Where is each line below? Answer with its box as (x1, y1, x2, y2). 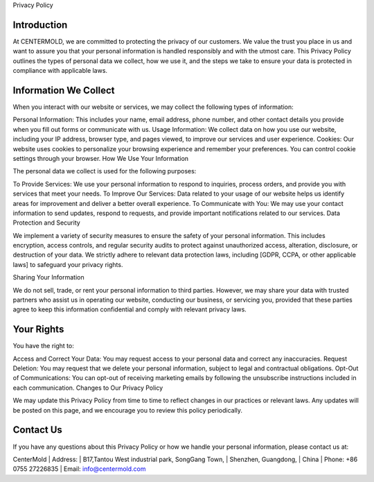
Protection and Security (12, 218, 81, 227)
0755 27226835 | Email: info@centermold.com (12, 465, 146, 473)
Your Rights (12, 323, 64, 336)
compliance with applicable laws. (12, 67, 107, 75)
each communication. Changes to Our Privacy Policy (12, 384, 163, 392)
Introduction (12, 19, 68, 31)
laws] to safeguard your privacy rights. (12, 260, 123, 268)
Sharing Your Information (12, 273, 84, 282)
